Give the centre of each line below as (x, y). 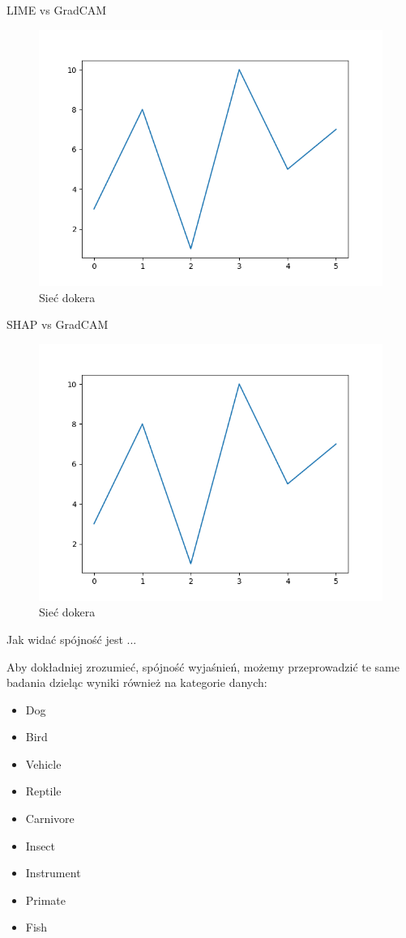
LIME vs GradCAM (57, 10)
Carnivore (50, 819)
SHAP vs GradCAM (58, 324)
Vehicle (43, 763)
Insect (41, 845)
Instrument (53, 873)
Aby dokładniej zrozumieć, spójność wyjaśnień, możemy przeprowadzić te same (203, 666)
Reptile (43, 791)
